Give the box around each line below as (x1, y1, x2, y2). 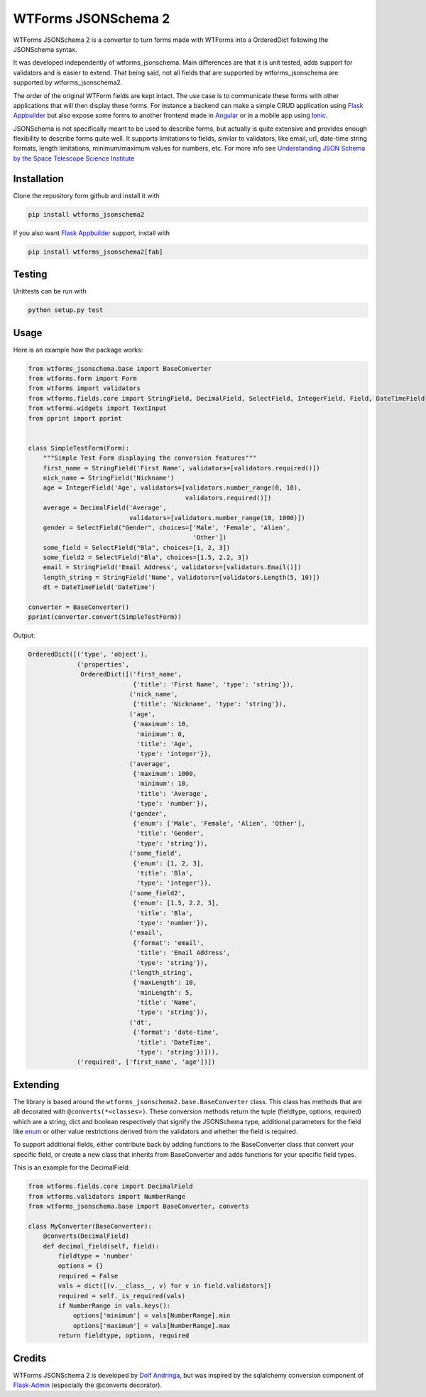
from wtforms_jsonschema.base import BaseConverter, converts (28, 1202, 249, 1211)
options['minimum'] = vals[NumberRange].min (72, 1312, 231, 1320)
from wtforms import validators (28, 384, 141, 392)
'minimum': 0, (136, 730, 186, 738)
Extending (13, 1079, 60, 1091)
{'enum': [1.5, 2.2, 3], (132, 899, 219, 907)
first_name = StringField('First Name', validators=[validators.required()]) (43, 464, 321, 472)
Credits (13, 1352, 47, 1364)
